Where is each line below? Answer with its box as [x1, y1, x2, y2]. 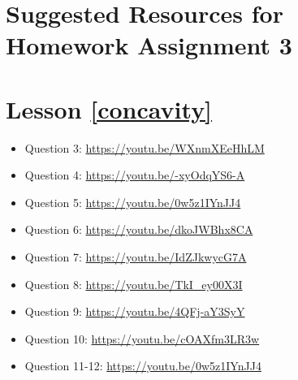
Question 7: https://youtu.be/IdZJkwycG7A [24, 248, 247, 266]
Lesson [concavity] [6, 92, 213, 125]
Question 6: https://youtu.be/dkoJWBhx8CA [24, 221, 253, 238]
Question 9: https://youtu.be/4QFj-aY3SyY [24, 303, 245, 320]
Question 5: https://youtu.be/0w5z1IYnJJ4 [24, 193, 241, 210]
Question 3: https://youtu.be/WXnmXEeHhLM [24, 139, 265, 156]
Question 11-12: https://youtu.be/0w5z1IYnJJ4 [24, 357, 261, 374]
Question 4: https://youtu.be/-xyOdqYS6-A [24, 166, 245, 184]
